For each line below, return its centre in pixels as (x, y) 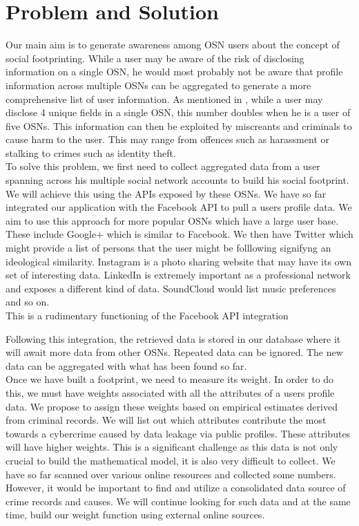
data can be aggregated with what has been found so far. (126, 365)
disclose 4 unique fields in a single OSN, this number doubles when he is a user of (178, 112)
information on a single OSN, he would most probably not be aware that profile (174, 72)
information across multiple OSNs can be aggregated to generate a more (158, 85)
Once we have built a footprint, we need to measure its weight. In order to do (170, 379)
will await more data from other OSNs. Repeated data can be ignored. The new (174, 352)
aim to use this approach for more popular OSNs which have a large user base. (172, 220)
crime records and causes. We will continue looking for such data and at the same (178, 501)
